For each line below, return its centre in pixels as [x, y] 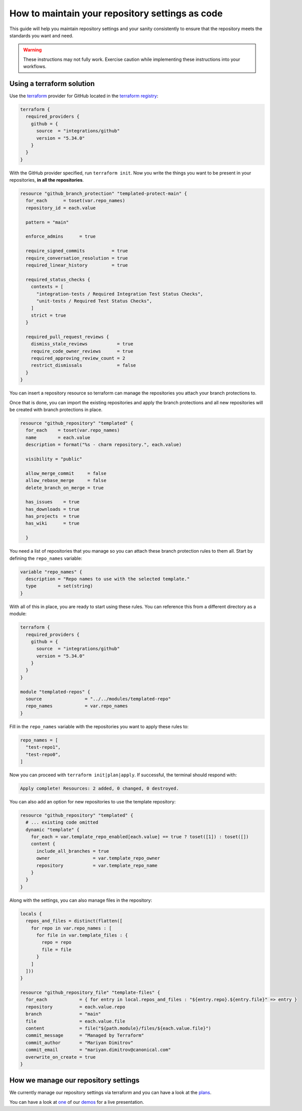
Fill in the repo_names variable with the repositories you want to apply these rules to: [99, 726]
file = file [56, 950]
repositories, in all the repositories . [47, 180]
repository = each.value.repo [75, 1007]
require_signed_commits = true [77, 251]
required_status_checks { [58, 279]
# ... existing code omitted [62, 822]
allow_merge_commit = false [66, 473]
